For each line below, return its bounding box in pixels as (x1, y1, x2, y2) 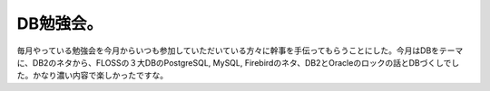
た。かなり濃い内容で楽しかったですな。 (16, 70, 168, 81)
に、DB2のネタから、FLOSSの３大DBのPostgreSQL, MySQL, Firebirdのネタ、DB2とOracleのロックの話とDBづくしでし (16, 57, 460, 68)
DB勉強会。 (16, 14, 103, 33)
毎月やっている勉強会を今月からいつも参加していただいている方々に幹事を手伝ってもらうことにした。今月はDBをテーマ (16, 45, 464, 56)
